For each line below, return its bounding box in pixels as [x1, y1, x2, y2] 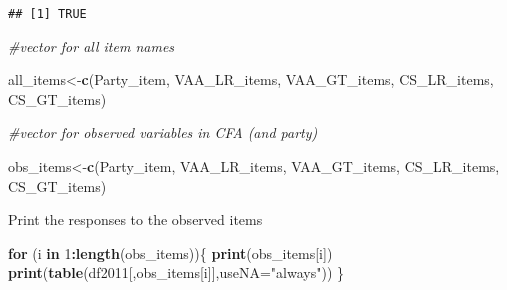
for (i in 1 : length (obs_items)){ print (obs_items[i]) [8, 242, 333, 263]
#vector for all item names [8, 35, 175, 56]
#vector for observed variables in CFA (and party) [8, 122, 318, 143]
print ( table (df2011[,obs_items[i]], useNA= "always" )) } [8, 262, 345, 283]
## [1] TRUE [8, 7, 87, 21]
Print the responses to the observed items [8, 209, 263, 230]
